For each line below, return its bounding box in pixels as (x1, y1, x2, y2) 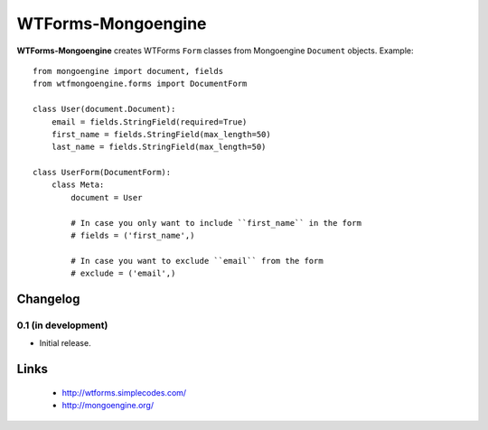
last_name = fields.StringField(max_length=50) (51, 142, 267, 153)
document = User (70, 192, 143, 202)
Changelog (16, 292, 80, 306)
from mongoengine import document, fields (33, 66, 224, 76)
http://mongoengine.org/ (61, 400, 154, 411)
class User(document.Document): (33, 104, 176, 115)
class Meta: (51, 180, 105, 190)
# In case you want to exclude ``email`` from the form (70, 256, 324, 266)
